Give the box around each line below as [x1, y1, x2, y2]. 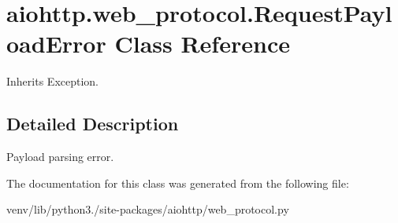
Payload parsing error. [6, 148, 114, 165]
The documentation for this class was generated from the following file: [6, 174, 349, 191]
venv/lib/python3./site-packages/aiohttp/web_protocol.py [6, 201, 289, 218]
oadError [6, 27, 106, 60]
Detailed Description [6, 111, 179, 136]
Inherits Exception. [6, 73, 99, 90]
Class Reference [114, 27, 290, 60]
